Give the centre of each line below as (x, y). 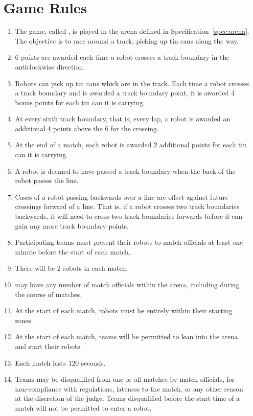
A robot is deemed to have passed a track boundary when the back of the (125, 171)
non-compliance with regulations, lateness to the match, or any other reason (129, 388)
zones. (24, 320)
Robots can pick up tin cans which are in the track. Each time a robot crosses (132, 83)
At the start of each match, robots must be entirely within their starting (124, 311)
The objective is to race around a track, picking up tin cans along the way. (127, 40)
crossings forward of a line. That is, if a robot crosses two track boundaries (127, 206)
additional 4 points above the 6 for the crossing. (87, 128)
